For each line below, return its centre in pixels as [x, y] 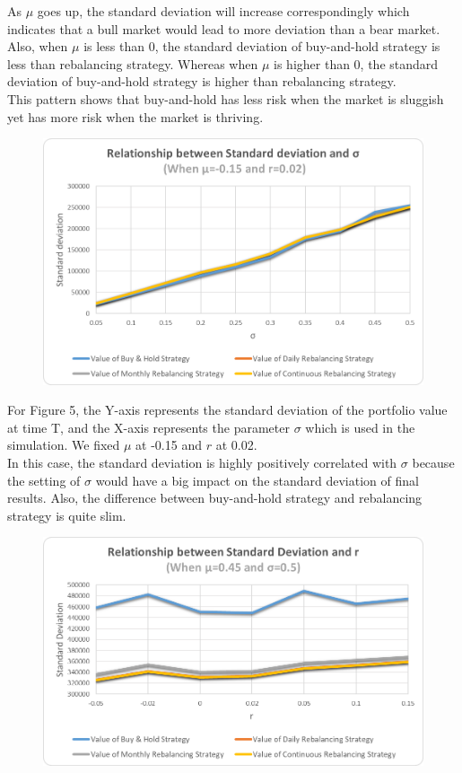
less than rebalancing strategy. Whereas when [133, 63]
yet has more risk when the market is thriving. [135, 116]
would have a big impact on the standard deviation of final [257, 480]
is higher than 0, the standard [356, 63]
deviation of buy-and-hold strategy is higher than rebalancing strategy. [202, 81]
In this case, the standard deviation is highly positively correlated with [202, 462]
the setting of [44, 480]
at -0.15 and [169, 445]
